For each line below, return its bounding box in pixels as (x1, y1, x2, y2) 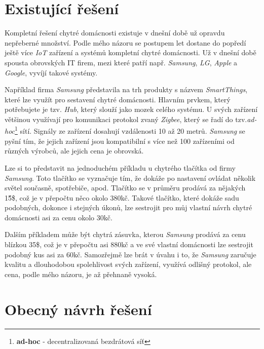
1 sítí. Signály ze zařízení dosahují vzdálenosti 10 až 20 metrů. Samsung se (15, 124, 245, 136)
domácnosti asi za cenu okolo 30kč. (5, 212, 112, 222)
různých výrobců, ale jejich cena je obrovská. (5, 145, 144, 156)
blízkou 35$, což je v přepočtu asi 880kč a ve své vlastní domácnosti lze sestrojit (5, 239, 253, 250)
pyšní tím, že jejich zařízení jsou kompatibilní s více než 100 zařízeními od (5, 135, 235, 146)
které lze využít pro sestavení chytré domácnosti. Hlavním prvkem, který (5, 94, 231, 104)
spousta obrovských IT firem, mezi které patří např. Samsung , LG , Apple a (5, 57, 238, 67)
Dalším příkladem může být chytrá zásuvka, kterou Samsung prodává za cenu (5, 229, 246, 240)
